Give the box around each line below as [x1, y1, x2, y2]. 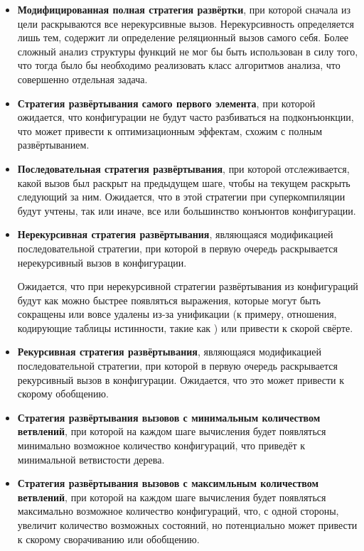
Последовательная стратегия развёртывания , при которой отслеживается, [17, 161, 350, 176]
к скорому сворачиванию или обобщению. [17, 531, 200, 546]
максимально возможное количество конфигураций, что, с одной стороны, [17, 503, 339, 518]
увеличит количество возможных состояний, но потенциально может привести [17, 518, 358, 532]
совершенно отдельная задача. [17, 71, 148, 86]
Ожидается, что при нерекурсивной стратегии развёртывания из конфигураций [17, 279, 358, 294]
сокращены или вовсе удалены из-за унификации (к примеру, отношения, [17, 306, 337, 321]
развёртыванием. [17, 137, 90, 152]
